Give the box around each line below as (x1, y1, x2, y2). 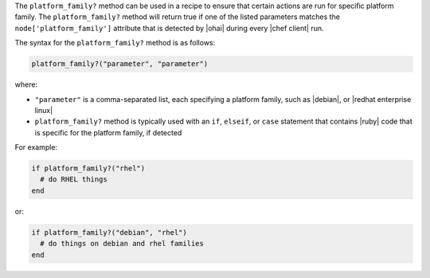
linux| (34, 105, 53, 115)
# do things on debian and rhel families (40, 239, 205, 249)
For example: (14, 143, 58, 152)
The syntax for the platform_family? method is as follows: (14, 38, 216, 48)
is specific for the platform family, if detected (34, 127, 182, 137)
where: (14, 80, 38, 89)
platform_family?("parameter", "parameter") (31, 60, 209, 69)
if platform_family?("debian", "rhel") (31, 228, 187, 237)
